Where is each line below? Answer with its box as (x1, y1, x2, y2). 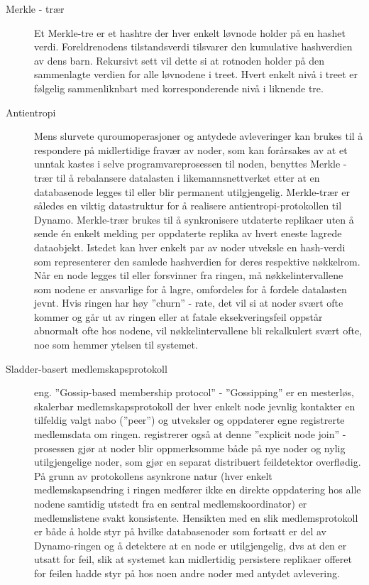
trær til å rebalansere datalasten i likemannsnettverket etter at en (34, 170, 320, 185)
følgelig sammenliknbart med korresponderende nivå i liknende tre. (34, 80, 324, 95)
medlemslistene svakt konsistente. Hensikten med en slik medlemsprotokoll (34, 510, 358, 525)
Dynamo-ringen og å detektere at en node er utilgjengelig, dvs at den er (34, 537, 347, 552)
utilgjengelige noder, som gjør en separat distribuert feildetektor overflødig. (34, 454, 361, 469)
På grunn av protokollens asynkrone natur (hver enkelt (34, 468, 272, 483)
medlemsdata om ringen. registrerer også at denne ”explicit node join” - (34, 427, 346, 442)
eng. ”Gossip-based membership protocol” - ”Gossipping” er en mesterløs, (34, 385, 354, 400)
